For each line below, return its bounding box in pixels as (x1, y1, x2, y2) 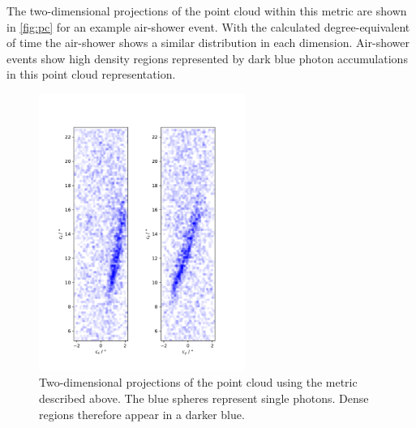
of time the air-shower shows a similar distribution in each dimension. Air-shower (6, 34, 410, 51)
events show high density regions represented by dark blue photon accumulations (6, 49, 408, 66)
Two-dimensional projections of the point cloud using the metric (39, 374, 358, 391)
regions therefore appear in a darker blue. (39, 405, 245, 422)
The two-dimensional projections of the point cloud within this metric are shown (6, 2, 407, 19)
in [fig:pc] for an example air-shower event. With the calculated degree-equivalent (6, 18, 410, 35)
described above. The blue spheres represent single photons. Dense (39, 390, 369, 406)
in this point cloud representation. (6, 66, 176, 83)
